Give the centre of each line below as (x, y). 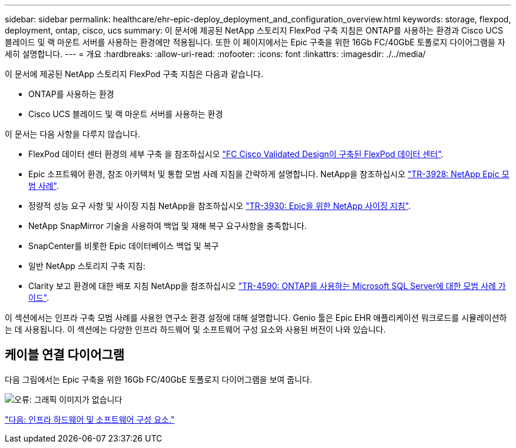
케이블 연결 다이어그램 (65, 355)
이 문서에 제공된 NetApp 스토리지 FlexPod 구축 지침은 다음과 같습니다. (134, 74)
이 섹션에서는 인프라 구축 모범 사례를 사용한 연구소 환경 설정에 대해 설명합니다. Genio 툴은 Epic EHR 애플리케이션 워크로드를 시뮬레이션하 (256, 318)
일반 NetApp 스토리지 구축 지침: (87, 266)
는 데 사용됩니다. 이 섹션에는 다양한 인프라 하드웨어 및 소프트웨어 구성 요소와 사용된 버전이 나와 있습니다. (195, 329)
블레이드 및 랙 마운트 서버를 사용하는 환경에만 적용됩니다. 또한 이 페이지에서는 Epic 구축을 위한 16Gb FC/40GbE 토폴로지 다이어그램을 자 (255, 42)
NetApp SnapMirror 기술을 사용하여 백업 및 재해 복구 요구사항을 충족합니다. (168, 226)
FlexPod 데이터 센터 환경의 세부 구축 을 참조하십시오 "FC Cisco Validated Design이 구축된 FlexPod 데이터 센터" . (236, 154)
